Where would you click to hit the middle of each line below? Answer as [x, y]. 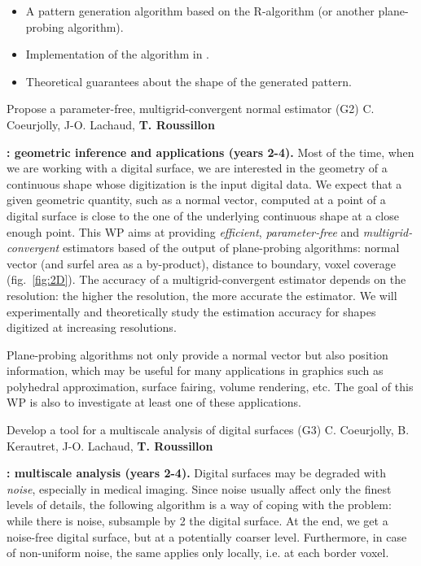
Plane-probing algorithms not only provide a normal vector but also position [197, 354]
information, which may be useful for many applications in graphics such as [195, 370]
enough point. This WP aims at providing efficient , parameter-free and [183, 231]
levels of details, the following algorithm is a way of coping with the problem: [199, 505]
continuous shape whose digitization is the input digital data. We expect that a [204, 183]
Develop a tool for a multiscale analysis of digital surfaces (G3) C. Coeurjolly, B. [208, 430]
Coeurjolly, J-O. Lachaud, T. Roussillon [111, 124]
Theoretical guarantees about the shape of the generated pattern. [189, 81]
